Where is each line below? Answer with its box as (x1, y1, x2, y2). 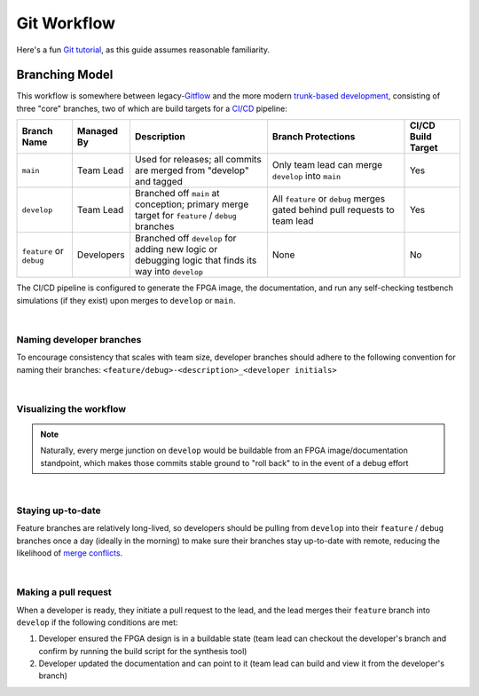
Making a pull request (16, 586, 113, 598)
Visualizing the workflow (16, 402, 127, 415)
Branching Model (16, 67, 114, 83)
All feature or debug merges (271, 193, 386, 205)
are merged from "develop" (134, 164, 249, 177)
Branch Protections (271, 130, 356, 143)
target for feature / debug (134, 210, 237, 222)
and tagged (134, 176, 184, 188)
